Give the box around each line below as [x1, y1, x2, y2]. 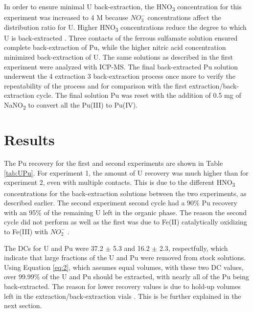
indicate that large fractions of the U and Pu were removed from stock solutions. [4, 252, 246, 263]
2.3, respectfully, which [159, 243, 228, 253]
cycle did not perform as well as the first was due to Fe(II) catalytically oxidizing [4, 217, 247, 227]
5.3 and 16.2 [113, 243, 150, 253]
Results [4, 130, 55, 150]
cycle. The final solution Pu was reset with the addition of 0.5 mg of [36, 90, 241, 100]
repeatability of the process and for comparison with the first [4, 80, 187, 90]
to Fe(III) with [4, 226, 48, 236]
